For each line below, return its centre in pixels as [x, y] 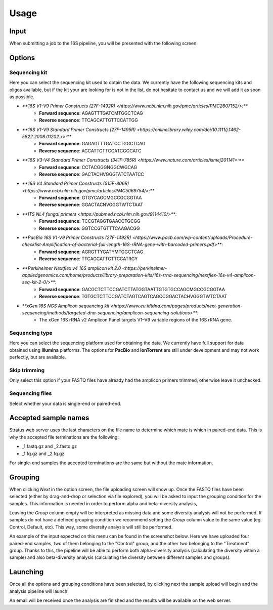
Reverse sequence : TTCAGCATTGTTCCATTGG [89, 120]
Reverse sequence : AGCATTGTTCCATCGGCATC [90, 151]
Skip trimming [27, 371]
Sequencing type [31, 333]
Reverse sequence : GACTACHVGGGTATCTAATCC [92, 174]
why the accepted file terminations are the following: [64, 437]
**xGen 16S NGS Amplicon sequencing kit [66, 306]
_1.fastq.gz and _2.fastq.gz [50, 446]
